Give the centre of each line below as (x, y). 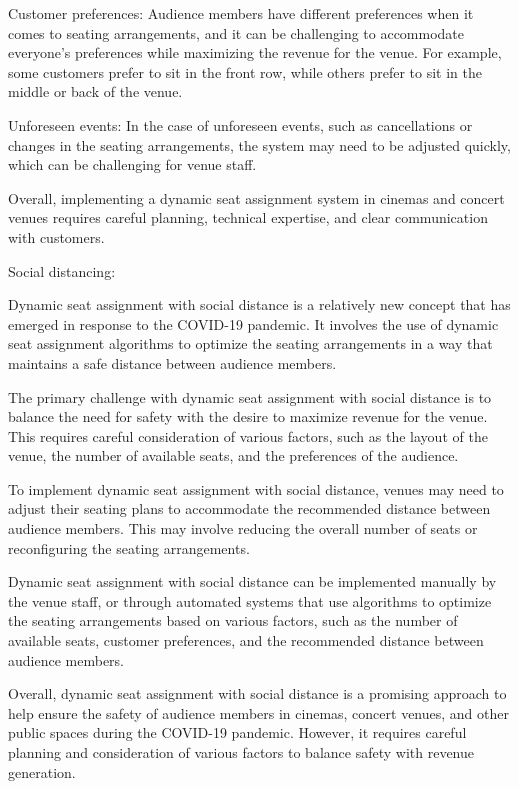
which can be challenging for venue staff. (132, 164)
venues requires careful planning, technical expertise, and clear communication (248, 217)
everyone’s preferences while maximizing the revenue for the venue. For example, (255, 52)
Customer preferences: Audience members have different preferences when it (241, 13)
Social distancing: (62, 270)
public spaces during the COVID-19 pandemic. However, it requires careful (237, 732)
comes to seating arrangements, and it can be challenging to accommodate (236, 32)
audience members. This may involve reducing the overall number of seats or (243, 528)
